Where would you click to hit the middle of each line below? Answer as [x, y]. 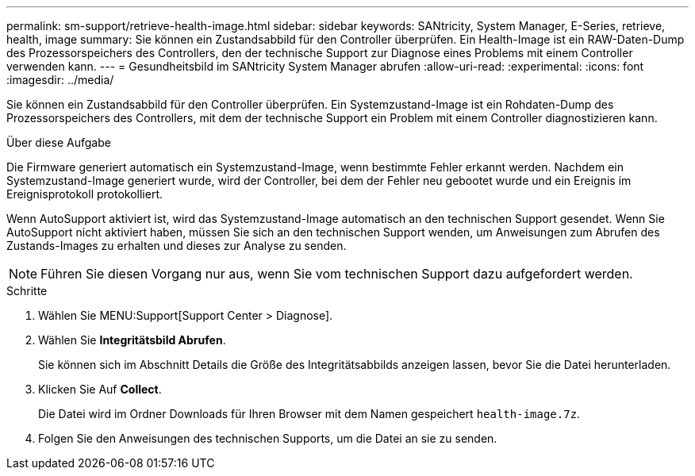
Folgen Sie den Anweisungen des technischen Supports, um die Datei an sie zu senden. [268, 438]
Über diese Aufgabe [59, 142]
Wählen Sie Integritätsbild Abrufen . [132, 340]
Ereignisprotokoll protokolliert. [85, 194]
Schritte [27, 291]
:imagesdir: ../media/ [60, 80]
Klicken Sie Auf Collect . [100, 389]
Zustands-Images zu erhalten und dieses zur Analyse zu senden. [177, 246]
